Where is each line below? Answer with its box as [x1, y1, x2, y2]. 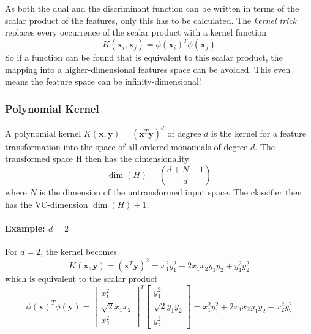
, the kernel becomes [40, 245, 117, 257]
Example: [5, 221, 45, 234]
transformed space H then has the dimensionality [5, 152, 189, 165]
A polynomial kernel [5, 126, 81, 139]
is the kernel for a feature [211, 126, 307, 139]
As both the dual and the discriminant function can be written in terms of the [5, 2, 299, 14]
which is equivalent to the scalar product [5, 272, 158, 285]
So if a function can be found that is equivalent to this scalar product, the [5, 51, 283, 64]
